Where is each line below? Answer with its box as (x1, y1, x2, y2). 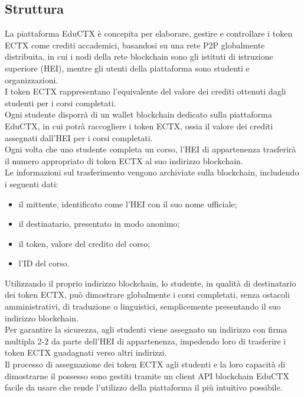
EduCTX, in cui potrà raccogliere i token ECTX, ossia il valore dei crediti (5, 119, 273, 132)
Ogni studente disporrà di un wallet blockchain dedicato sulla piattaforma (5, 108, 272, 121)
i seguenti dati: (5, 177, 58, 190)
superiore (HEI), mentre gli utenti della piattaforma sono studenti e (5, 61, 250, 74)
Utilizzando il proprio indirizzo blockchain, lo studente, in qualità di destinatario (5, 276, 296, 289)
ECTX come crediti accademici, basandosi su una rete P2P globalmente (5, 38, 265, 51)
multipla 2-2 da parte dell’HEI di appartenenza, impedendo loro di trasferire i (5, 334, 286, 347)
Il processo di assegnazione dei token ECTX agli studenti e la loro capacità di (5, 358, 286, 370)
